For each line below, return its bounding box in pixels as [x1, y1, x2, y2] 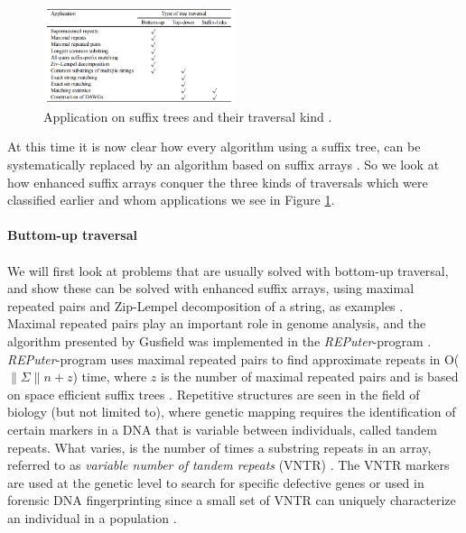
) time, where [72, 367, 147, 386]
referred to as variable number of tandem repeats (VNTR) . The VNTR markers [7, 455, 450, 474]
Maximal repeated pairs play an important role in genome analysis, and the [7, 314, 426, 333]
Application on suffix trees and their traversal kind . [43, 106, 332, 125]
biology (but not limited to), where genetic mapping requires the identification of [7, 402, 456, 421]
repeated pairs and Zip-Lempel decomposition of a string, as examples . [7, 296, 404, 315]
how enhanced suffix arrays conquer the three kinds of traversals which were [7, 172, 428, 191]
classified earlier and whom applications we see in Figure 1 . [7, 190, 335, 209]
